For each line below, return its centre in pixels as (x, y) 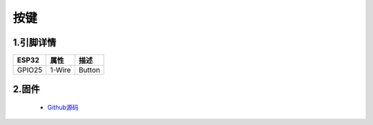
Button (89, 70)
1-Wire (60, 70)
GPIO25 (30, 70)
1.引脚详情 (35, 42)
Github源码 (63, 108)
